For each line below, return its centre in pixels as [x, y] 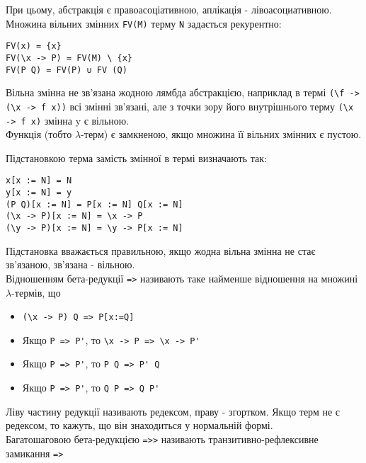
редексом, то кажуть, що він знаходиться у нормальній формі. [139, 425]
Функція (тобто [39, 134]
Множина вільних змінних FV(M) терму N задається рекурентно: [144, 23]
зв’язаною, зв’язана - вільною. [70, 264]
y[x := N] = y [39, 193]
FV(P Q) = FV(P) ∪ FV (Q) [67, 70]
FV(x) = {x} [34, 46]
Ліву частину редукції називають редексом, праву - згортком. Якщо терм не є [173, 411]
